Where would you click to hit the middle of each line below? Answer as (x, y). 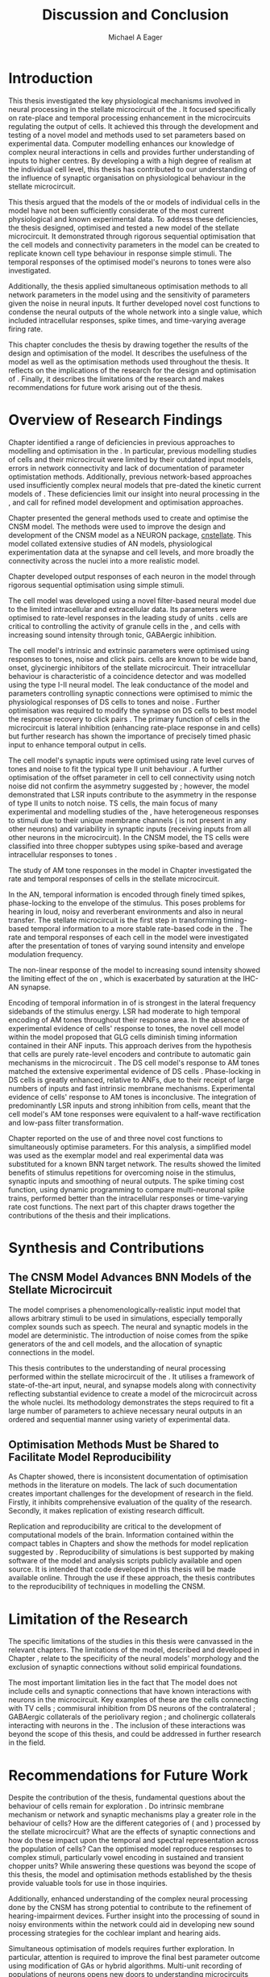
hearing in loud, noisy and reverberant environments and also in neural (126, 911)
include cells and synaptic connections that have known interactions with (130, 1692)
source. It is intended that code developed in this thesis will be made (122, 1569)
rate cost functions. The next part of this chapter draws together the (122, 1206)
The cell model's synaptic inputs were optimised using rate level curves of (132, 760)
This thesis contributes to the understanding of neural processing (117, 1367)
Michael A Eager (135, 37)
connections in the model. (52, 1352)
